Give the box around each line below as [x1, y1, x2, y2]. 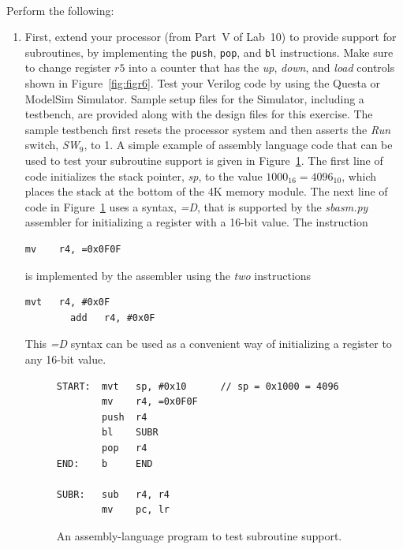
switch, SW [24, 136, 80, 153]
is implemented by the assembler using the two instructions [24, 267, 312, 283]
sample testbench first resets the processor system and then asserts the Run [24, 121, 391, 137]
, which [341, 167, 377, 184]
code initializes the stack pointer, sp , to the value [24, 167, 263, 184]
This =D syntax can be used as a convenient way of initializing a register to [24, 335, 392, 352]
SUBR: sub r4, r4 [56, 488, 170, 500]
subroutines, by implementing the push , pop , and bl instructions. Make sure [24, 43, 394, 60]
